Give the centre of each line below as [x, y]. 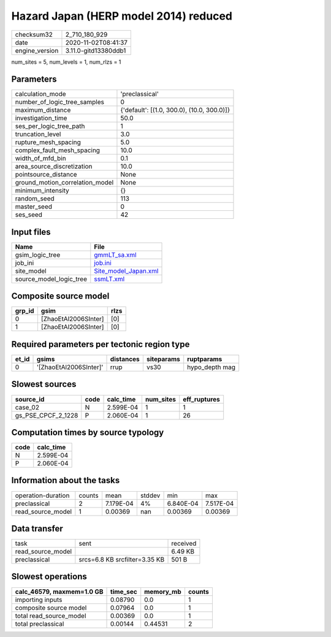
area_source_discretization [54, 167]
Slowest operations [49, 577]
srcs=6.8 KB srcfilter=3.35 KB [122, 560]
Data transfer [37, 528]
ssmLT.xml [109, 279]
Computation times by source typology [88, 432]
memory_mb [163, 592]
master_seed [33, 207]
